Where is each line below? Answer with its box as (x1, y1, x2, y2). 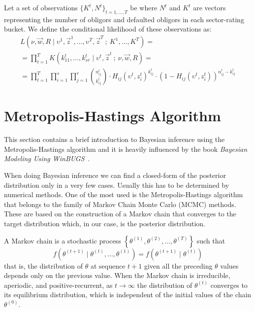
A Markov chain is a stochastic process (4, 235, 121, 245)
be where (130, 2, 158, 12)
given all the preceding (144, 260, 213, 271)
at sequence (90, 260, 126, 271)
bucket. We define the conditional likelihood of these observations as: (4, 24, 212, 34)
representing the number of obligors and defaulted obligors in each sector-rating (4, 14, 244, 24)
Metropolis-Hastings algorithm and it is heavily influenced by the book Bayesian (4, 143, 248, 154)
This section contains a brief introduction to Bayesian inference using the (4, 134, 225, 144)
